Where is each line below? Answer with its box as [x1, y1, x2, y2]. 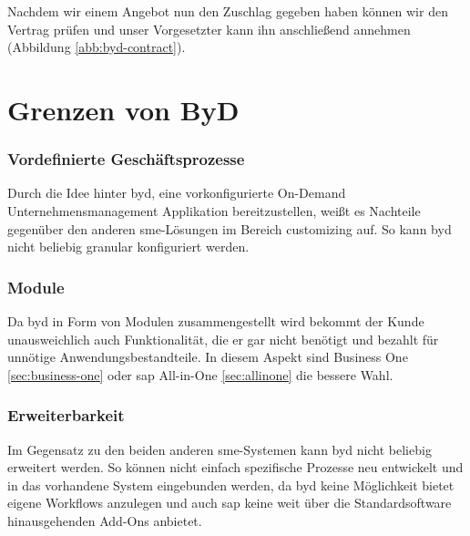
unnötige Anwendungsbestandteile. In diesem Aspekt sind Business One [7, 347, 408, 366]
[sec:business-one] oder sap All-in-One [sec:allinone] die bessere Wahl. [7, 365, 393, 384]
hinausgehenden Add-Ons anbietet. [7, 510, 202, 530]
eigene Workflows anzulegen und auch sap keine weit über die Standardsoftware [7, 493, 452, 512]
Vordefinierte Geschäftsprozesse [7, 148, 245, 170]
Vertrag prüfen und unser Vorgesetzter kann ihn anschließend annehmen [7, 19, 411, 38]
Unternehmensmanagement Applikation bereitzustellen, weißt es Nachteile [7, 201, 421, 220]
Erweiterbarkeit [7, 404, 125, 427]
